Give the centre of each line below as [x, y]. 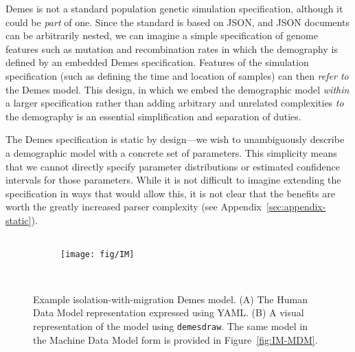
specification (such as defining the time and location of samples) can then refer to [177, 75]
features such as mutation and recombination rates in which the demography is [172, 48]
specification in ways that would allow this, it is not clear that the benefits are [170, 193]
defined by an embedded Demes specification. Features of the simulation [157, 62]
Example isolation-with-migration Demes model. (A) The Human [170, 299]
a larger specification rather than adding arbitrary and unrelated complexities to [175, 103]
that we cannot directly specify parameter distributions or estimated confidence [173, 166]
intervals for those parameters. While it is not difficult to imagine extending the [173, 180]
